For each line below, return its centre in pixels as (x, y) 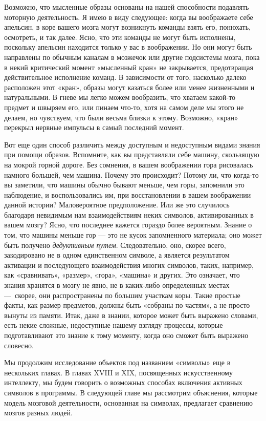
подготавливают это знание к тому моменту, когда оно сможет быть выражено (126, 335)
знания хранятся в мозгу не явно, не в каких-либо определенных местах (117, 285)
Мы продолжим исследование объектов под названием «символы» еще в (117, 362)
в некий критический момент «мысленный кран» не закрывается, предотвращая (129, 67)
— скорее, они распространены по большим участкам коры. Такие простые (122, 295)
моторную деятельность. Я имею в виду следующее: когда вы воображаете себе (129, 17)
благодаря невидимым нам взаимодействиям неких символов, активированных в (129, 214)
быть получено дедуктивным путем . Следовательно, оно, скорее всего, (115, 245)
